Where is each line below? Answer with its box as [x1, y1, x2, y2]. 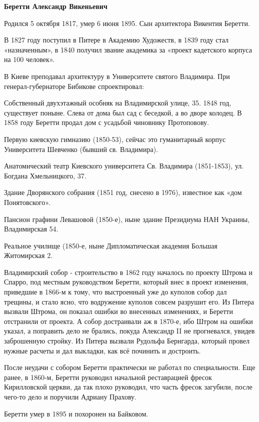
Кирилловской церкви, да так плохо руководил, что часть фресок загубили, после [4, 381, 252, 392]
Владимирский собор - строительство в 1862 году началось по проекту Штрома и [4, 266, 253, 277]
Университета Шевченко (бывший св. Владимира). [4, 143, 158, 154]
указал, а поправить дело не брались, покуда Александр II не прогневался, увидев [4, 325, 255, 336]
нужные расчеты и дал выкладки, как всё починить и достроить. [4, 345, 201, 355]
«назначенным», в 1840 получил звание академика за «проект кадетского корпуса [4, 44, 252, 54]
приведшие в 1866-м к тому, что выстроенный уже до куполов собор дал [4, 286, 227, 297]
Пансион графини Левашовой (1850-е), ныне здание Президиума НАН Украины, [4, 213, 250, 224]
